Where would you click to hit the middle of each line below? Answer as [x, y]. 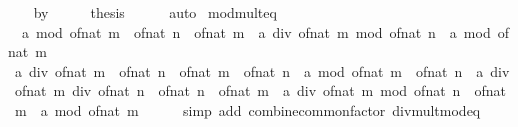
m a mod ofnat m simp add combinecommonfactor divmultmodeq [247, 109]
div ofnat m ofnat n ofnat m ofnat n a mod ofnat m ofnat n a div [269, 70]
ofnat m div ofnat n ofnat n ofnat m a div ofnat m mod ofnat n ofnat [260, 90]
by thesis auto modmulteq [155, 12]
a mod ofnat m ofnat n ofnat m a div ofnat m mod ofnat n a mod [256, 31]
